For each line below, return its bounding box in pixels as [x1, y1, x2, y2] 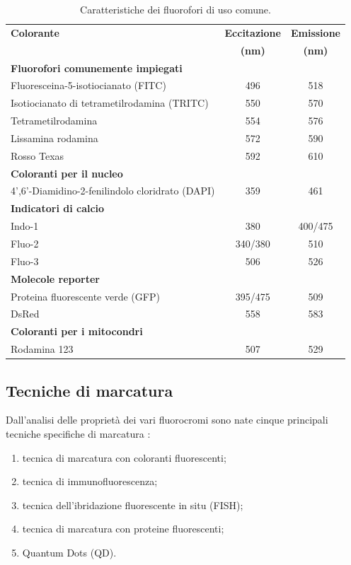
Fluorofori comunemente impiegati [11, 60, 183, 75]
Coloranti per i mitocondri [11, 324, 143, 339]
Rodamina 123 [11, 342, 74, 356]
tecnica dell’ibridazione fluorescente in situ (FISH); [22, 497, 243, 512]
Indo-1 [11, 219, 39, 233]
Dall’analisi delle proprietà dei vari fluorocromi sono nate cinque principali [6, 412, 328, 427]
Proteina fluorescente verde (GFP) [11, 289, 160, 303]
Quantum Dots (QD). [22, 544, 117, 559]
